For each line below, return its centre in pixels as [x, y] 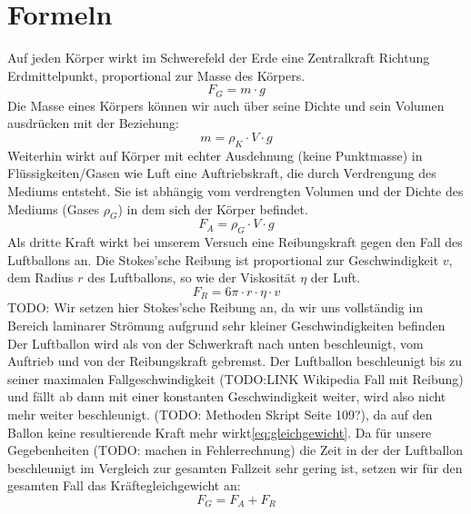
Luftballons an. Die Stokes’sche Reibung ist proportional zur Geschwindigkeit [223, 259]
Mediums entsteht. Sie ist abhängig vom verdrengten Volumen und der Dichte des [235, 190]
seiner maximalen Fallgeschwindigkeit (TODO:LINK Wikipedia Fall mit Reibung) [235, 378]
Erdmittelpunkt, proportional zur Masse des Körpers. [156, 75]
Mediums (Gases [54, 208]
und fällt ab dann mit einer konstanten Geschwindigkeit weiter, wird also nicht [227, 396]
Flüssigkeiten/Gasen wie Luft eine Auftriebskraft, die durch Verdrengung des [222, 173]
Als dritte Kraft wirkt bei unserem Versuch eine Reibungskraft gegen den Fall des [235, 242]
